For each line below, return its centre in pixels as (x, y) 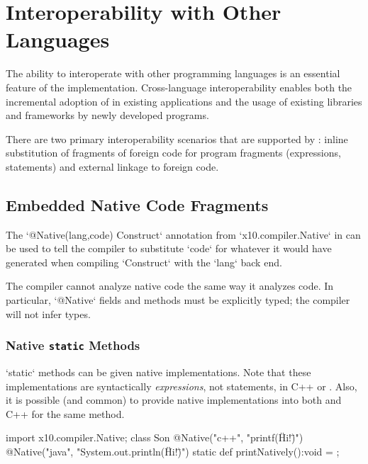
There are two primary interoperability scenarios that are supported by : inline (177, 138)
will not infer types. (48, 313)
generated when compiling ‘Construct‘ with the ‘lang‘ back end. (144, 262)
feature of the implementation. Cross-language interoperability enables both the (179, 87)
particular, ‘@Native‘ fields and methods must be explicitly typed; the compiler (178, 300)
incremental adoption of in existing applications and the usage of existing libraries (184, 101)
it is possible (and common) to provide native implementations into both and (174, 400)
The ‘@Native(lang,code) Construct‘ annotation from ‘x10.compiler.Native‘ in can (183, 234)
